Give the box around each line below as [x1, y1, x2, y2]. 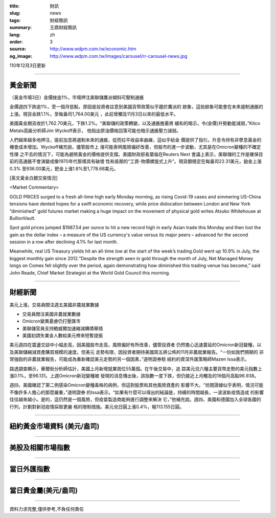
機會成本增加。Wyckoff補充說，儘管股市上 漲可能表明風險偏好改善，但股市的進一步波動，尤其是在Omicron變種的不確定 [9, 144, 261, 150]
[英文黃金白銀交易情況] [9, 174, 58, 181]
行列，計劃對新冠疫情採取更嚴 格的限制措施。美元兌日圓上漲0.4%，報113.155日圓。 [9, 403, 185, 410]
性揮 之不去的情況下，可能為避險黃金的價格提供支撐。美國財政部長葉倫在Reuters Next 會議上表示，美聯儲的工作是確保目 [9, 151, 263, 157]
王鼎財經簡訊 [50, 25, 77, 31]
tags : [9, 17, 21, 23]
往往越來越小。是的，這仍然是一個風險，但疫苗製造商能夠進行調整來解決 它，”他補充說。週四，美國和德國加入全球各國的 [9, 396, 262, 402]
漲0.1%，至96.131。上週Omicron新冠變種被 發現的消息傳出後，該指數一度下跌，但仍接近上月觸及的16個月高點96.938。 [9, 373, 259, 379]
